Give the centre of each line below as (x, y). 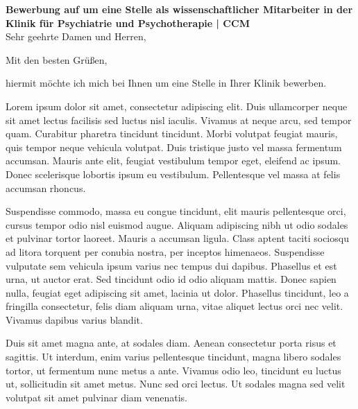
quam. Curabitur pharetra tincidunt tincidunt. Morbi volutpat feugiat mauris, (172, 133)
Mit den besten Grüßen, (57, 59)
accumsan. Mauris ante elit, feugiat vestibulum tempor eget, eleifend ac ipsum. (173, 160)
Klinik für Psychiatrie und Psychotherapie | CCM (128, 23)
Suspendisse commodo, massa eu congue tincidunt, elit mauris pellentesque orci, (176, 211)
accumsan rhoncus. (46, 188)
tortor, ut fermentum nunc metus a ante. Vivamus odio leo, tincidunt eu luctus (173, 370)
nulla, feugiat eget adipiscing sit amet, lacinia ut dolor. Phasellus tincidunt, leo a (177, 292)
